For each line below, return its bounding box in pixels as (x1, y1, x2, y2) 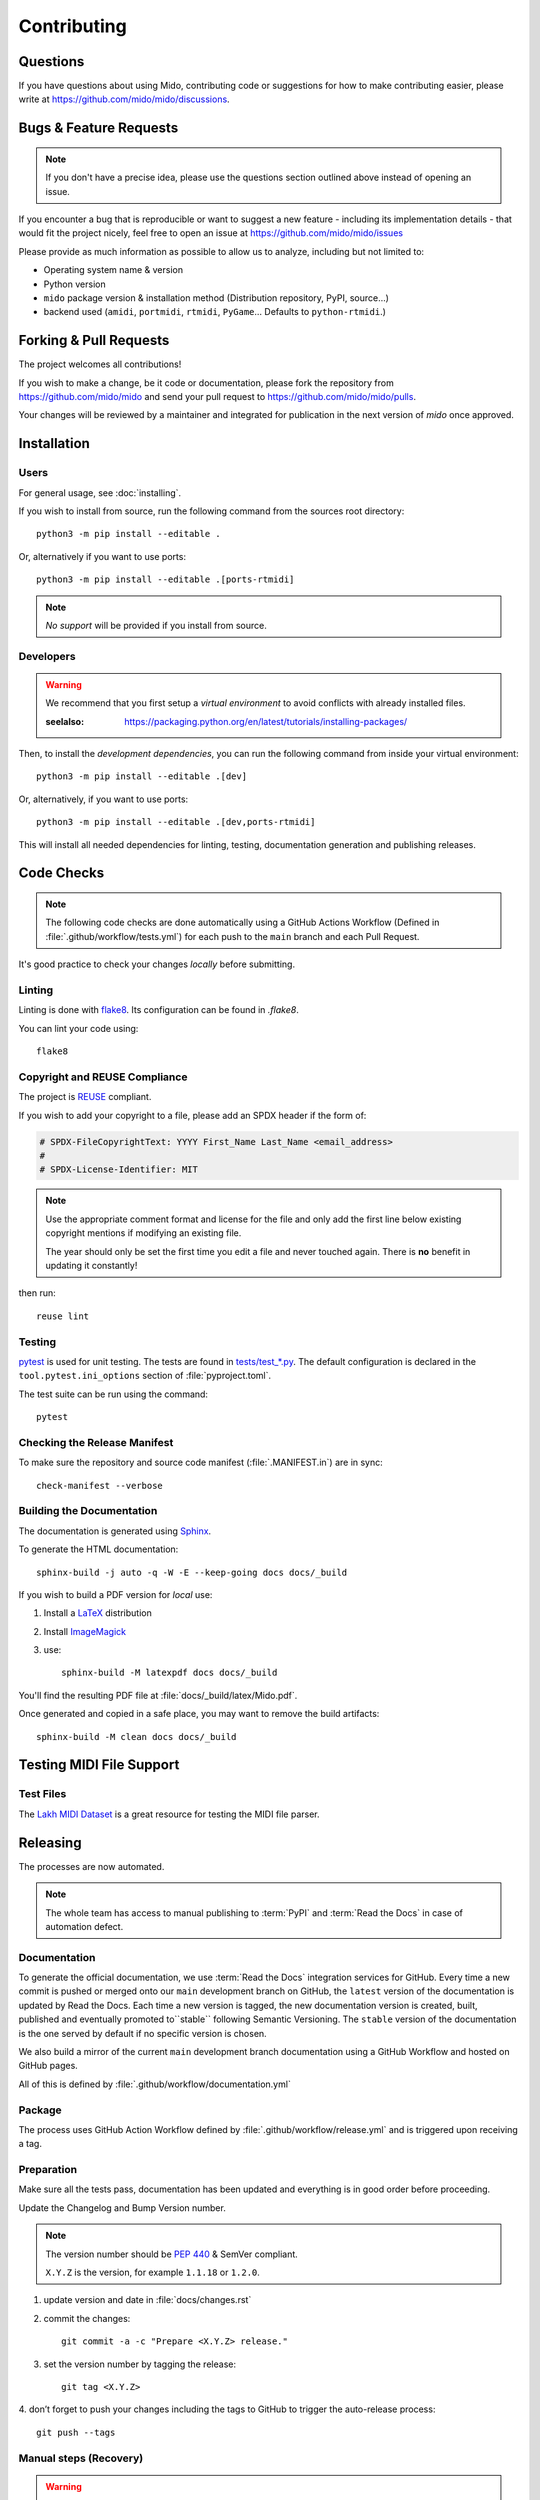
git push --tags (36, 2426, 116, 2438)
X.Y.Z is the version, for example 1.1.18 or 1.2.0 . (45, 2266, 260, 2278)
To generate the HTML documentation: (18, 1543, 179, 1555)
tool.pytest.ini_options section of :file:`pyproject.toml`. (18, 1370, 272, 1382)
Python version (43, 278, 106, 290)
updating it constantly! (45, 1259, 138, 1271)
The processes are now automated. (18, 1860, 165, 1872)
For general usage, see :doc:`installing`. (18, 486, 182, 499)
